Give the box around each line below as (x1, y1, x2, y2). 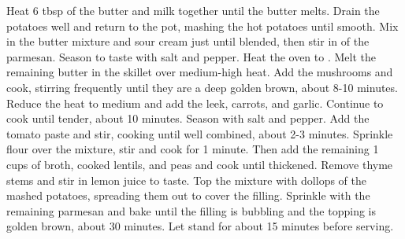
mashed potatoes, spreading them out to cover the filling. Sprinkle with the (6, 187, 370, 204)
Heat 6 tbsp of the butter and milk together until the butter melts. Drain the (6, 2, 380, 18)
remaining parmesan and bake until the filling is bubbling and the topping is (6, 202, 376, 219)
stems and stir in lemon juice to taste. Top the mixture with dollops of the (6, 171, 367, 188)
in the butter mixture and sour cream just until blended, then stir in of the (6, 33, 370, 50)
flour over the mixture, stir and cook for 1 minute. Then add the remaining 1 (6, 141, 379, 157)
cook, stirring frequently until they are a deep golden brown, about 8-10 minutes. (6, 79, 398, 95)
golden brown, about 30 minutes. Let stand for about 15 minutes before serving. (6, 218, 394, 234)
